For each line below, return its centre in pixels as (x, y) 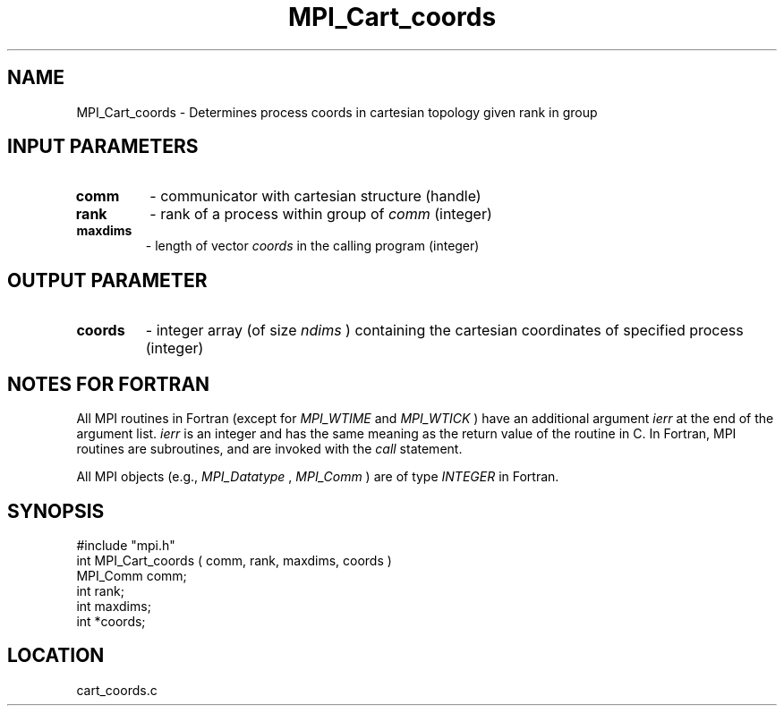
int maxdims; (114, 606)
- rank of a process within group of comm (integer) (321, 214)
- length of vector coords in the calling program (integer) (312, 246)
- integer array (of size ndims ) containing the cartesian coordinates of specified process (444, 331)
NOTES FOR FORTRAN (109, 384)
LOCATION (56, 656)
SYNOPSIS (56, 511)
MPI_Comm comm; (132, 575)
